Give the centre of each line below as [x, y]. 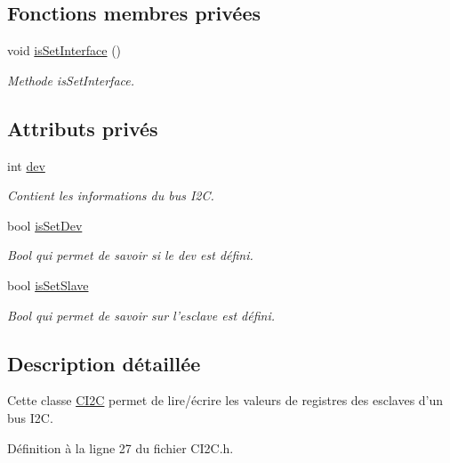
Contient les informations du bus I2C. [111, 195]
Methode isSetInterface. [71, 80]
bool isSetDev [45, 225]
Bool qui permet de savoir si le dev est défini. [130, 255]
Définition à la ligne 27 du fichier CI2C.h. [121, 447]
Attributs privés [83, 128]
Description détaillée [104, 363]
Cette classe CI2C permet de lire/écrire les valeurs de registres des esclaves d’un [225, 400]
